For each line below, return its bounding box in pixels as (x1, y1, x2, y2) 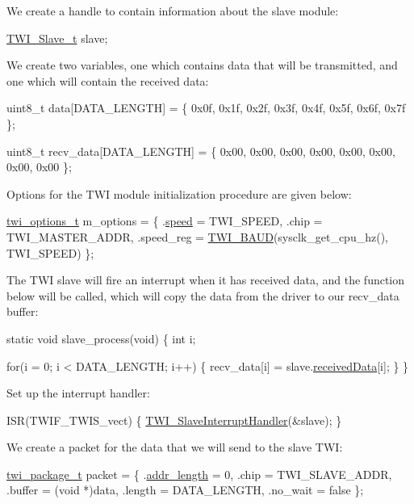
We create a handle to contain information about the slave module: (6, 2, 339, 19)
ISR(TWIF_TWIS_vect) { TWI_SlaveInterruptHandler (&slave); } (6, 411, 342, 428)
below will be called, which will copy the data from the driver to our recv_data (6, 287, 399, 304)
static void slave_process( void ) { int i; (6, 330, 196, 346)
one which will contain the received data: (6, 72, 209, 89)
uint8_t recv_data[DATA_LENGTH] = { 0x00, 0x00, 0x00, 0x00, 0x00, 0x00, (6, 142, 395, 159)
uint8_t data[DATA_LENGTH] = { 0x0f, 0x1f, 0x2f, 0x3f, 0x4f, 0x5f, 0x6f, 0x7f (6, 99, 406, 116)
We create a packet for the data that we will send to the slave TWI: (6, 439, 343, 456)
